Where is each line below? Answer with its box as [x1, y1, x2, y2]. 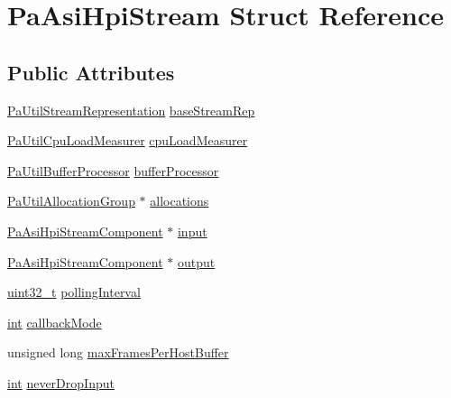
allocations [150, 191, 209, 210]
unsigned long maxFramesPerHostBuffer [7, 343, 229, 362]
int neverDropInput [7, 373, 115, 392]
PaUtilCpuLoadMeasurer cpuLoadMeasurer [7, 131, 248, 150]
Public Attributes [7, 58, 175, 86]
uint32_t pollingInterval [7, 282, 141, 301]
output [177, 252, 216, 271]
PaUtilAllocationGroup [7, 191, 135, 210]
